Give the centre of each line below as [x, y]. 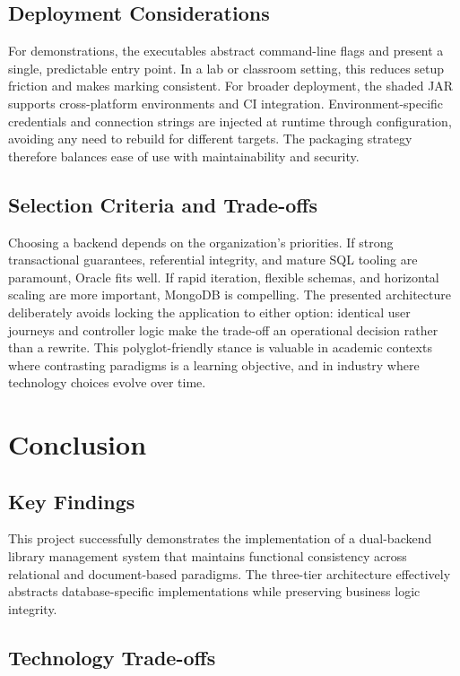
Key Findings [72, 501]
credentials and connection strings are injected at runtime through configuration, [230, 121]
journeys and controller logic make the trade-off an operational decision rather [223, 329]
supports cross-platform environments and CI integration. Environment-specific [226, 103]
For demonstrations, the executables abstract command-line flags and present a [226, 51]
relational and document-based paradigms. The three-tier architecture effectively [230, 573]
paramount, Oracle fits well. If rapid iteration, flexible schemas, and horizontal [224, 277]
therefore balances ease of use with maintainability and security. [184, 156]
